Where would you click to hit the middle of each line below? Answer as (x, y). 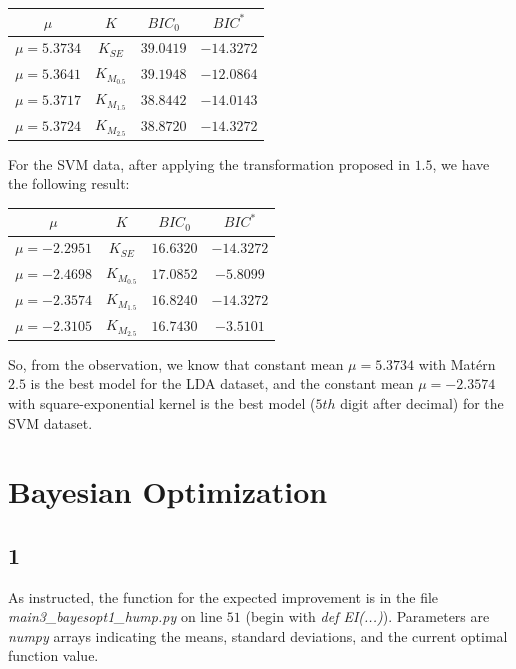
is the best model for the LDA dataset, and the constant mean (222, 383)
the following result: (69, 183)
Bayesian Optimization (168, 491)
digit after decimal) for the (422, 402)
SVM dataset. (50, 422)
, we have (461, 163)
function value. (53, 655)
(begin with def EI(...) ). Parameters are (367, 616)
